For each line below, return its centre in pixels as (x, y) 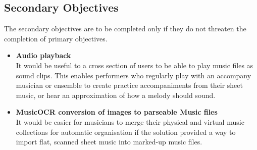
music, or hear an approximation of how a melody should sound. (116, 95)
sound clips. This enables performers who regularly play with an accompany (134, 75)
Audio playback (43, 55)
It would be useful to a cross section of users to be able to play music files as (135, 65)
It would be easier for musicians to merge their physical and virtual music (130, 121)
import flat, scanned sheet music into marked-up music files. (109, 142)
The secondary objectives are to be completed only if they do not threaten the (125, 29)
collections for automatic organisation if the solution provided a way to (126, 132)
